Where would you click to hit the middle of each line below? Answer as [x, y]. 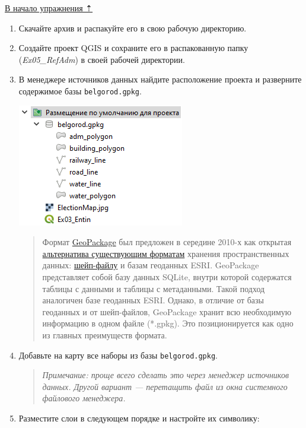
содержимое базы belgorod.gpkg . [80, 91]
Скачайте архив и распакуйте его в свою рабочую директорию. [133, 28]
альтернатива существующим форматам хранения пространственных [166, 253]
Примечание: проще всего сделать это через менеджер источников [165, 375]
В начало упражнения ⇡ [49, 8]
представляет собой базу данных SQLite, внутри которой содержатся [167, 277]
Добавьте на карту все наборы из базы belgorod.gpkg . [118, 355]
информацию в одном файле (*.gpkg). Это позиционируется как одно [168, 323]
